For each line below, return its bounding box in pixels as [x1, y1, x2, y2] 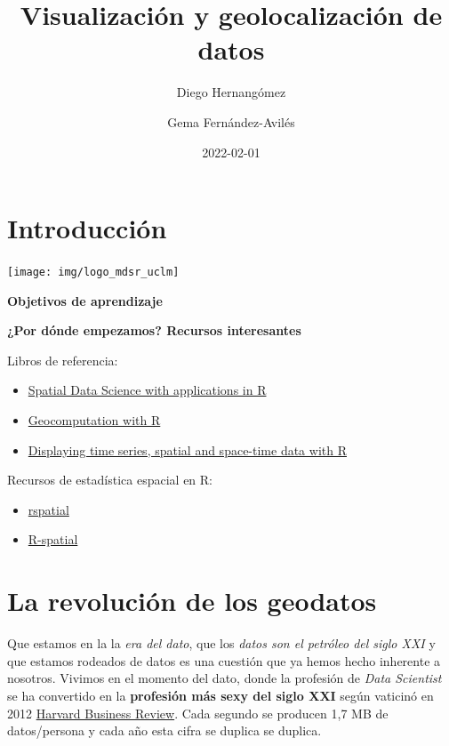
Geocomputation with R [28, 411, 161, 429]
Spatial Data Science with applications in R [28, 381, 267, 399]
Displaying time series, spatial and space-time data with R [28, 440, 347, 459]
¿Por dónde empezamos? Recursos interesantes [7, 321, 301, 340]
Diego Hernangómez [176, 83, 286, 101]
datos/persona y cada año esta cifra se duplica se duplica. [7, 721, 322, 740]
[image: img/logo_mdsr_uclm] [7, 266, 180, 279]
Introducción [7, 210, 167, 246]
